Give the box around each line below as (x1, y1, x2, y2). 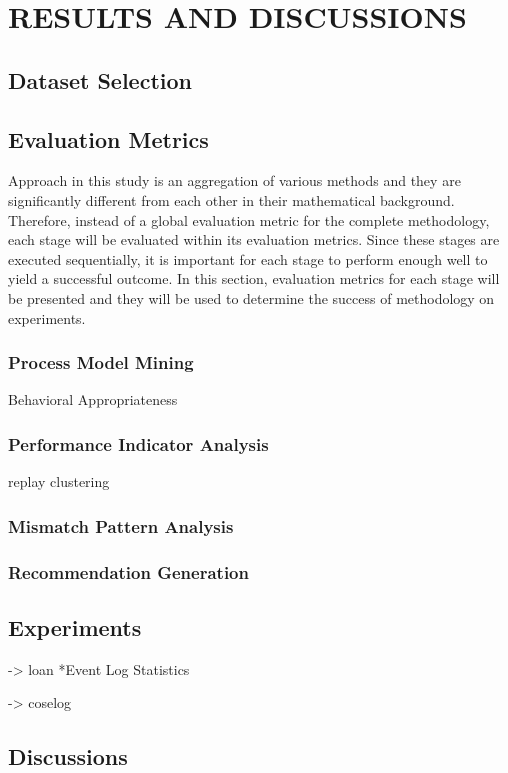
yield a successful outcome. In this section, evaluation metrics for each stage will (8, 268, 500, 289)
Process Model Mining (8, 350, 194, 375)
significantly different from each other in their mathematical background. (8, 189, 455, 210)
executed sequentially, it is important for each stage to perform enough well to (8, 248, 488, 269)
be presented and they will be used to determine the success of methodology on (8, 287, 495, 308)
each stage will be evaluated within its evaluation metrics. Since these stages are (8, 229, 500, 250)
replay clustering (8, 471, 110, 492)
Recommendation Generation (8, 559, 249, 584)
